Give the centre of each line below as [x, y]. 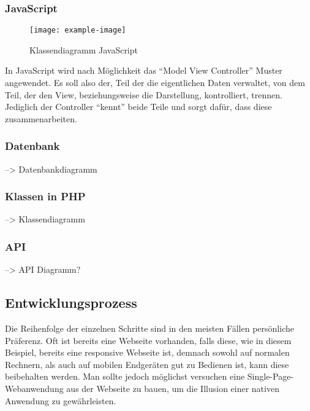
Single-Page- [270, 376]
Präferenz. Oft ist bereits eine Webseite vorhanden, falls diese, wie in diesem [148, 340]
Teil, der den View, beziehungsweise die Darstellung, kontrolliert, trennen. [144, 94]
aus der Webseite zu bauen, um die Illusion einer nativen [173, 389]
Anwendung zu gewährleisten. [61, 400]
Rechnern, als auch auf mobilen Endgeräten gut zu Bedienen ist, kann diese [147, 364]
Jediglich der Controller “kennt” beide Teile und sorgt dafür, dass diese [138, 107]
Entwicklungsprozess [71, 303]
